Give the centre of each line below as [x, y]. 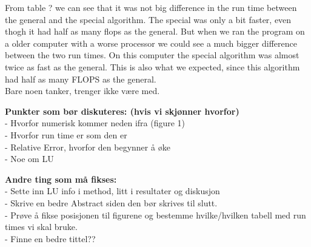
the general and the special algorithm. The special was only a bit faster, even [148, 19]
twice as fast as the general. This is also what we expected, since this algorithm [152, 66]
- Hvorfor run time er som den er [66, 134]
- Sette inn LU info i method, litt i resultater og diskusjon [112, 191]
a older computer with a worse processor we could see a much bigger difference [151, 43]
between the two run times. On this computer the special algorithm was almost [152, 55]
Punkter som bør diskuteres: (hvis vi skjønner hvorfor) [122, 111]
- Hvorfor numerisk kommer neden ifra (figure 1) [95, 123]
